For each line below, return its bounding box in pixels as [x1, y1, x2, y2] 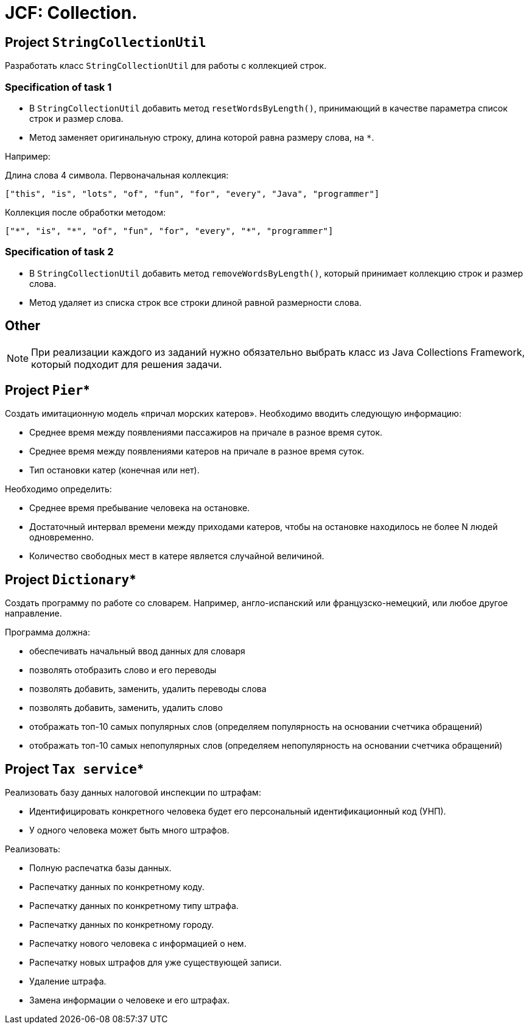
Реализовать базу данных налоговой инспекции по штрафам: [5, 787, 261, 798]
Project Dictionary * [5, 571, 136, 587]
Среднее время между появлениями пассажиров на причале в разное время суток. [29, 427, 383, 438]
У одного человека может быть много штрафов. [29, 825, 229, 836]
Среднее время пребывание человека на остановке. [29, 503, 250, 514]
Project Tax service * [5, 761, 144, 777]
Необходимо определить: [5, 484, 112, 495]
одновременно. [29, 532, 94, 543]
